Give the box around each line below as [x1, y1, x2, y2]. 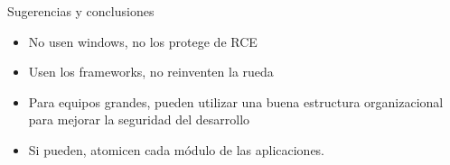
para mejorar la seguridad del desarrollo [28, 110, 250, 129]
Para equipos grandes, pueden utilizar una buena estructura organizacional [28, 92, 444, 111]
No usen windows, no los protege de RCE [28, 32, 258, 50]
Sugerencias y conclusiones [7, 2, 155, 20]
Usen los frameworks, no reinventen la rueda [28, 62, 274, 81]
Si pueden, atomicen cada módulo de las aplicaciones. [28, 140, 325, 159]
